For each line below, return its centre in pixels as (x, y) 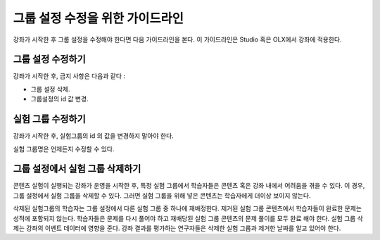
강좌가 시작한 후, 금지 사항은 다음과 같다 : (69, 76)
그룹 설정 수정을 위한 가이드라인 (99, 18)
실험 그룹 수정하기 (49, 119)
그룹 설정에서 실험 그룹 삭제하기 (77, 169)
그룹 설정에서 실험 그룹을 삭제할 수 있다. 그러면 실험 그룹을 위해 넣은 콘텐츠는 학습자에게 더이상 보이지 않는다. (162, 195)
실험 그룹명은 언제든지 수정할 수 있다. (64, 149)
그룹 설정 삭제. (50, 89)
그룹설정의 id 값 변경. (59, 99)
